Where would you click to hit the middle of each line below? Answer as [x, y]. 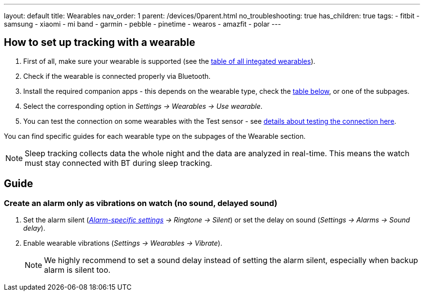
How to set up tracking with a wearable [100, 43]
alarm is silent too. [77, 270]
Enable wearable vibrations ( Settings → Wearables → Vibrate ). [123, 243]
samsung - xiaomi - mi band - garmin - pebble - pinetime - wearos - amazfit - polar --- [143, 24]
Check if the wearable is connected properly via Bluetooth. [117, 76]
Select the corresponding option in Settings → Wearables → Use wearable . [143, 106]
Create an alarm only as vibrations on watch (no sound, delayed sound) [141, 203]
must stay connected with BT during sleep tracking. [119, 163]
